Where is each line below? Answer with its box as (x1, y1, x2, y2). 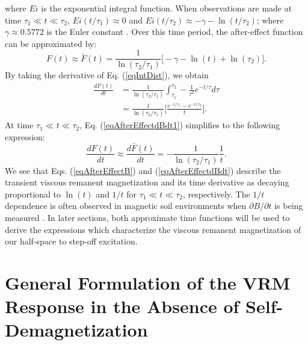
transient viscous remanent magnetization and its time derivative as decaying (5, 176, 289, 188)
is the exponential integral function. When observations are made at (41, 2, 292, 14)
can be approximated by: (5, 37, 97, 49)
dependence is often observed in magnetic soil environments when (5, 199, 247, 212)
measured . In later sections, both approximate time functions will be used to (5, 211, 290, 223)
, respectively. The (182, 187, 250, 200)
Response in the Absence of (5, 294, 239, 319)
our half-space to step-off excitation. (5, 235, 138, 247)
